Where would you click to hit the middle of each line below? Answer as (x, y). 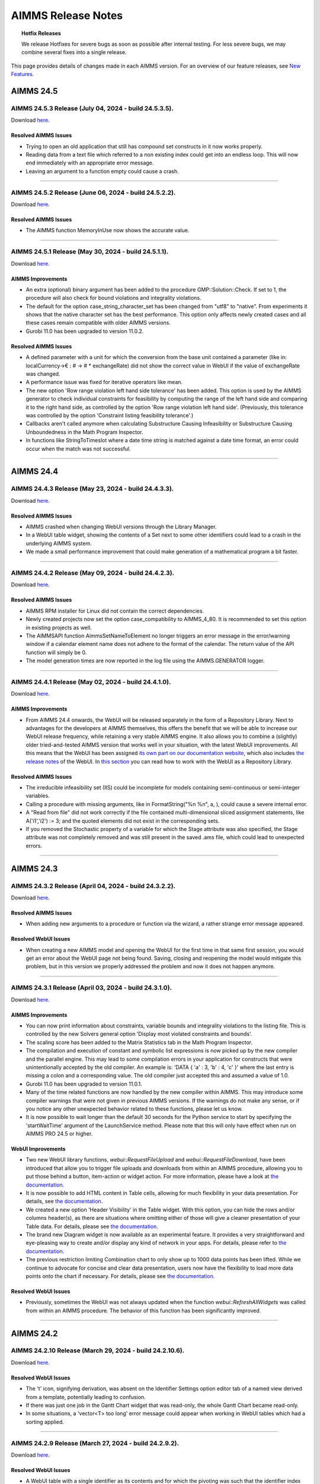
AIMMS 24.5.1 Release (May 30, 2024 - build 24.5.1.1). (90, 252)
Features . (23, 74)
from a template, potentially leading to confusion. (86, 1397)
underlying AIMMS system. (59, 543)
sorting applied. (45, 1422)
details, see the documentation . (64, 1201)
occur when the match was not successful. (79, 449)
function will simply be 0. (56, 652)
